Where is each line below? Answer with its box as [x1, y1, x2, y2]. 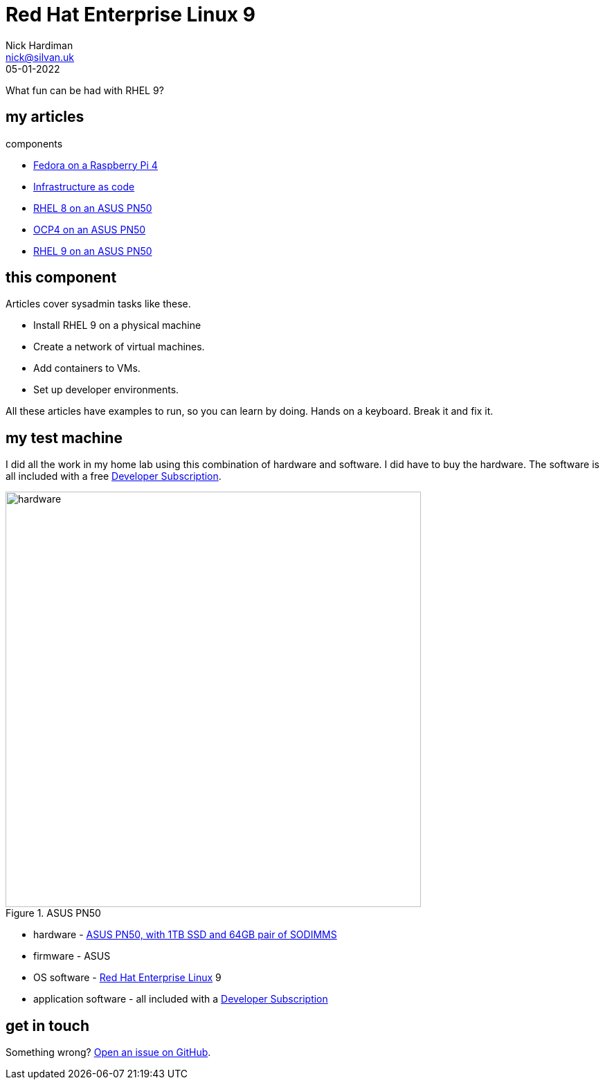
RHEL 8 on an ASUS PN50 [33, 201, 152, 214]
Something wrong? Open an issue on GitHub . [6, 1046, 211, 1059]
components [6, 137, 63, 150]
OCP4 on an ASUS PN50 [33, 223, 146, 235]
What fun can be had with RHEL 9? [6, 84, 164, 96]
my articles [6, 108, 84, 126]
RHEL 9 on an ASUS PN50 [33, 244, 152, 257]
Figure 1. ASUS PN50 [6, 907, 101, 920]
